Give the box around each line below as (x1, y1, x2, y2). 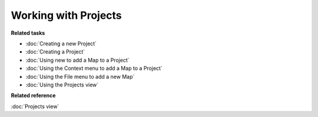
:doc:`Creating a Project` (25, 48, 85, 55)
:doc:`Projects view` (11, 103, 59, 110)
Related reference (11, 92, 56, 99)
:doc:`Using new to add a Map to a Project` (25, 56, 130, 63)
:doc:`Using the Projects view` (25, 81, 99, 88)
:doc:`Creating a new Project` (25, 40, 97, 47)
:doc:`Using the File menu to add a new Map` (25, 73, 135, 80)
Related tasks (11, 29, 45, 36)
